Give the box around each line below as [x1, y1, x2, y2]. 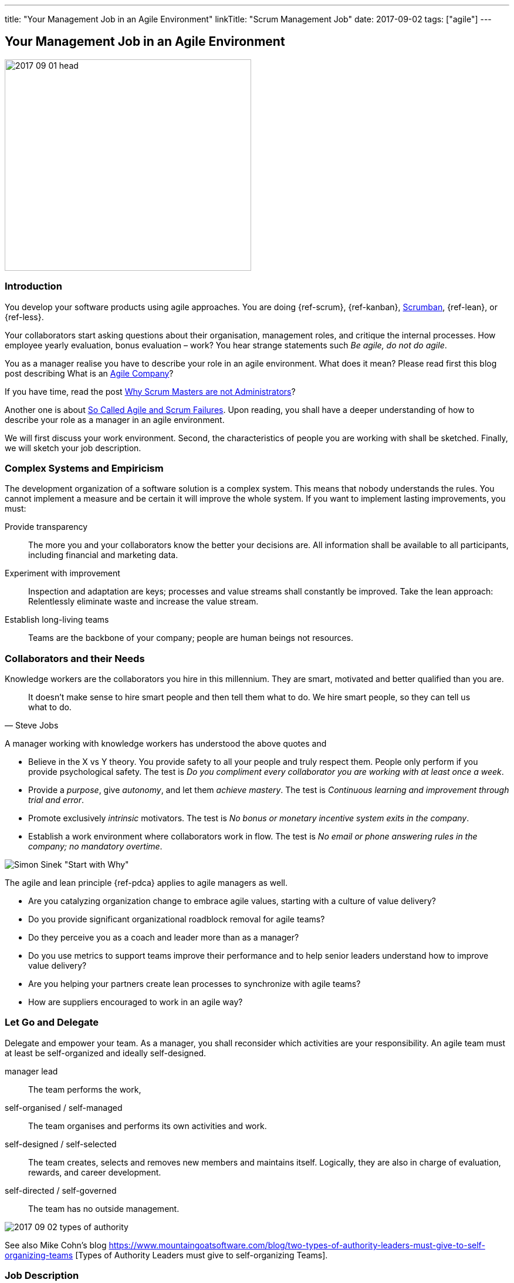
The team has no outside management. [28, 1203, 180, 1214]
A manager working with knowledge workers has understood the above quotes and [5, 738, 327, 749]
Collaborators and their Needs [5, 652, 145, 664]
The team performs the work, [28, 1084, 141, 1094]
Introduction [5, 280, 62, 293]
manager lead [5, 1066, 58, 1076]
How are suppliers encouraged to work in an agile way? [28, 997, 243, 1007]
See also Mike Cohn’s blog [5, 1240, 107, 1250]
